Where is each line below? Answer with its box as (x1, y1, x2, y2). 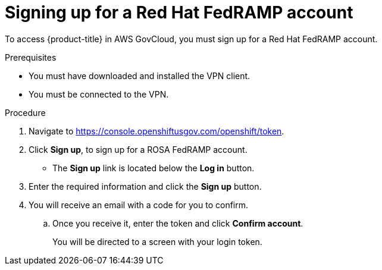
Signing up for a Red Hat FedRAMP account (5, 2, 353, 23)
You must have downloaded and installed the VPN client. (29, 70, 251, 81)
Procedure (5, 107, 46, 118)
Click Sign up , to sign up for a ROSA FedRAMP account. (29, 144, 248, 155)
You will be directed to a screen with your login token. (52, 236, 262, 247)
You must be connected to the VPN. (29, 89, 169, 99)
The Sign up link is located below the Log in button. (52, 162, 255, 173)
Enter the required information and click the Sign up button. (29, 181, 262, 191)
